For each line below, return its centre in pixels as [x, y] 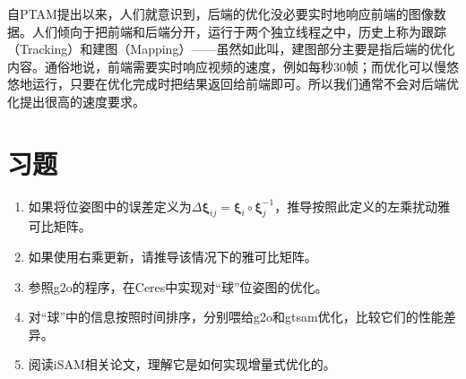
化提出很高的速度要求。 [76, 101]
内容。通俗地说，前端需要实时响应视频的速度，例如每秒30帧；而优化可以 [220, 66]
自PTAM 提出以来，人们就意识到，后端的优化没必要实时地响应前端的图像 [220, 13]
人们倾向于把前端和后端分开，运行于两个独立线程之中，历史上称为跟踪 [239, 31]
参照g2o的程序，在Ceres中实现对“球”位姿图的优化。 [178, 286]
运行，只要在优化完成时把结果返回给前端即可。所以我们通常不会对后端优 [245, 84]
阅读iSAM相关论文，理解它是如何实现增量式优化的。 [182, 364]
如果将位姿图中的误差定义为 [110, 206]
